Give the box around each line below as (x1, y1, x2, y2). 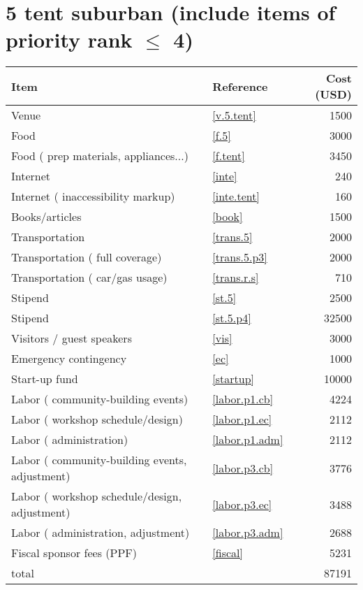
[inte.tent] (212, 188, 260, 205)
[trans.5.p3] (212, 249, 267, 266)
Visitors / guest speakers (11, 330, 132, 347)
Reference (212, 78, 268, 94)
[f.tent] (212, 147, 245, 164)
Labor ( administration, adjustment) (11, 524, 190, 541)
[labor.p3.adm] (212, 524, 283, 541)
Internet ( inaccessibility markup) (11, 188, 175, 205)
